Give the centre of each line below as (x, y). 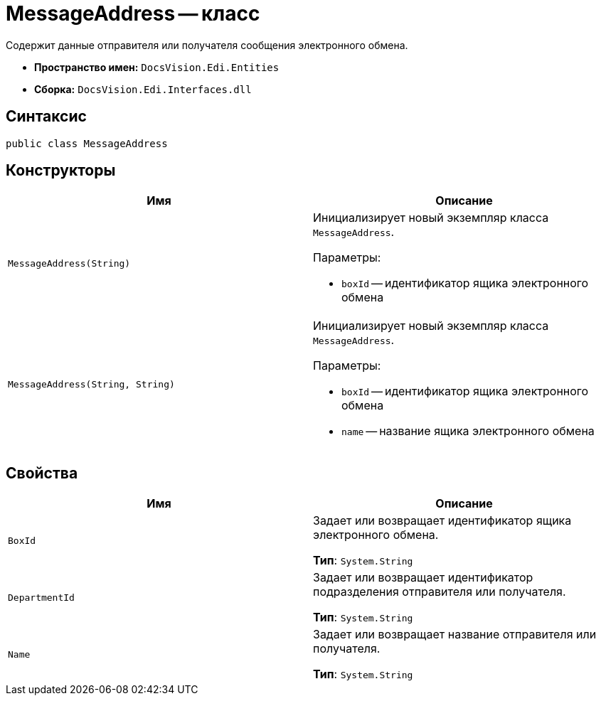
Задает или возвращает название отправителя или (455, 635)
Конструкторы (61, 171)
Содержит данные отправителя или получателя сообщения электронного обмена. (207, 45)
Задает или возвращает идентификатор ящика (442, 521)
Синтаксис (46, 117)
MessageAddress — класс (133, 14)
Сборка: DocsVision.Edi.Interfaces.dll (143, 89)
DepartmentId (41, 597)
